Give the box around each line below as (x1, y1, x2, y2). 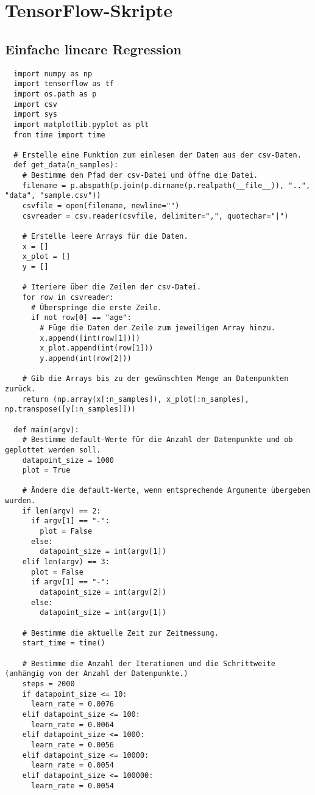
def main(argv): (13, 425, 79, 434)
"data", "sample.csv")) (5, 191, 101, 200)
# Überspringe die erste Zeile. (30, 303, 162, 312)
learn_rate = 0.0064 (30, 720, 114, 729)
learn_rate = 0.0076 (30, 700, 114, 709)
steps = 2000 (22, 679, 75, 688)
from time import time (13, 130, 105, 139)
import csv (13, 100, 57, 109)
